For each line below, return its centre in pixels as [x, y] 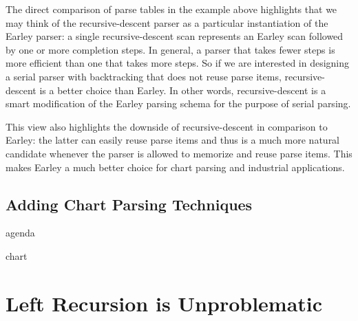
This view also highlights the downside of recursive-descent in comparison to [167, 126]
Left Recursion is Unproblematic [164, 303]
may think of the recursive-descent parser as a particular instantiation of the [167, 22]
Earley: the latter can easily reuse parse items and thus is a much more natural [173, 140]
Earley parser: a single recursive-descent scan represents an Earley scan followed [175, 36]
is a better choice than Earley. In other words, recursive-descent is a [183, 90]
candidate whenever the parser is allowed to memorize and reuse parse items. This [179, 153]
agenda [20, 233]
